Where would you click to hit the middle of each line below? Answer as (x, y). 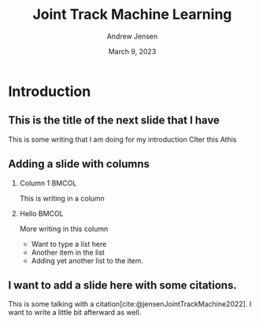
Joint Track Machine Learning (132, 15)
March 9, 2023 (132, 51)
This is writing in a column (62, 198)
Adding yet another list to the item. (87, 260)
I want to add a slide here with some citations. (123, 285)
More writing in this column (64, 229)
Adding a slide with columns (79, 164)
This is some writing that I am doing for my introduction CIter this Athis (123, 139)
